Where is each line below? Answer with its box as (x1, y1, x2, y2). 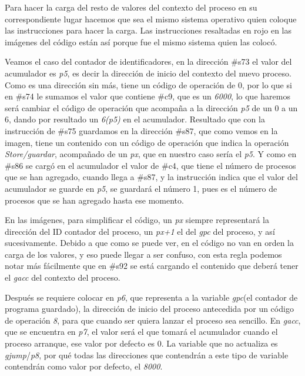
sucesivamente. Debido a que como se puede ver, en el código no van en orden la (5, 237, 294, 249)
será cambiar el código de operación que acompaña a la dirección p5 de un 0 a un (5, 101, 298, 114)
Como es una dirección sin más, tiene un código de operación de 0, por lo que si (5, 78, 292, 91)
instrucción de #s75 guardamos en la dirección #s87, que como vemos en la (5, 124, 278, 137)
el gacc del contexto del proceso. (5, 271, 120, 284)
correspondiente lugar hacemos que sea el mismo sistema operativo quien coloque (5, 12, 297, 25)
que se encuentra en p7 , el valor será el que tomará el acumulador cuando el (5, 325, 278, 338)
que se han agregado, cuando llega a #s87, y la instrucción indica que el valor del (5, 171, 298, 183)
